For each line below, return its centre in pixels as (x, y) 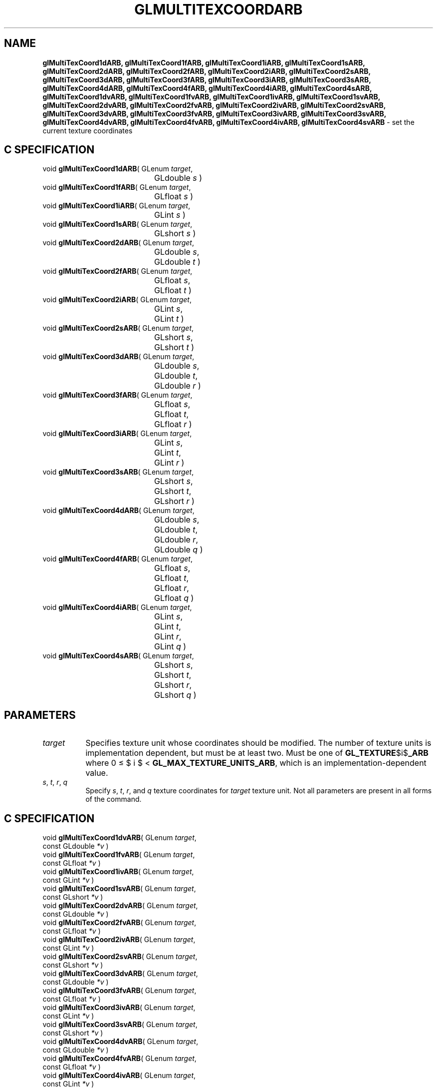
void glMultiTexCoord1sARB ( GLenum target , (117, 224)
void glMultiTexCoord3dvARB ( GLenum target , (120, 974)
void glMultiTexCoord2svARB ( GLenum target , (120, 957)
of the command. (113, 799)
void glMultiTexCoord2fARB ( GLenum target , (117, 271)
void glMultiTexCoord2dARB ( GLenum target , (118, 243)
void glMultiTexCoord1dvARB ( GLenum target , (119, 838)
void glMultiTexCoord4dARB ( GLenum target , (118, 511)
